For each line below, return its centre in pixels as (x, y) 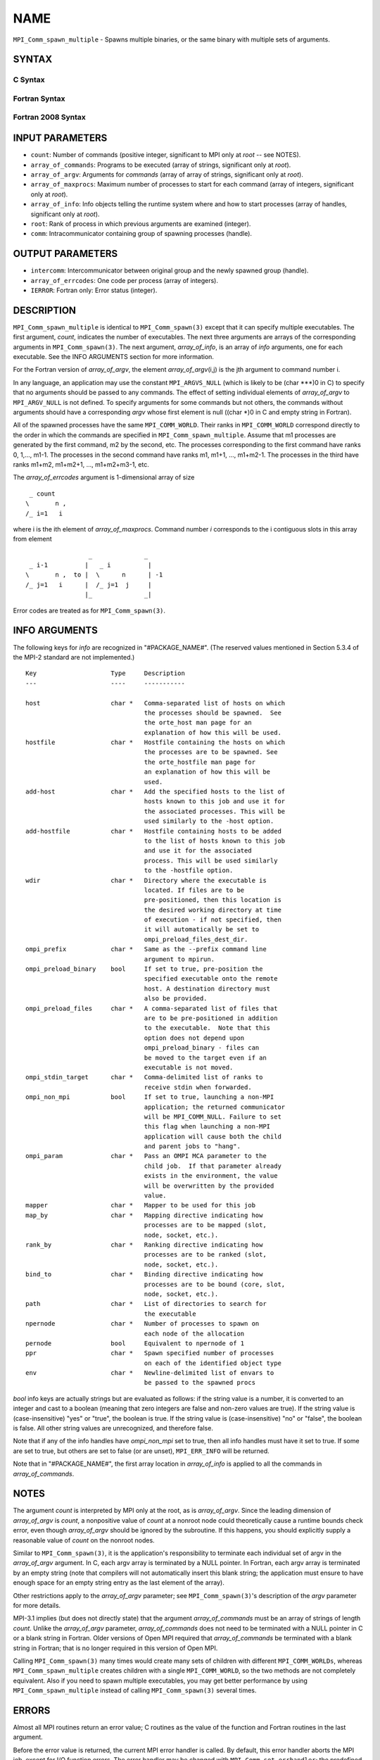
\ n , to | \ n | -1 (94, 575)
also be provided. (176, 999)
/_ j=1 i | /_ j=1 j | (89, 585)
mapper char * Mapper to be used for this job (141, 1205)
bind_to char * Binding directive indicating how (144, 1275)
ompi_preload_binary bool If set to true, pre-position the (144, 969)
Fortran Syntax (39, 99)
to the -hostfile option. (189, 870)
